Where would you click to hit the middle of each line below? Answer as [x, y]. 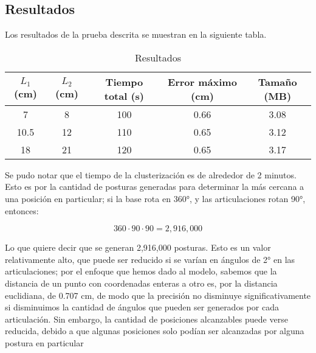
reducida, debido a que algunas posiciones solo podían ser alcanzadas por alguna [155, 331]
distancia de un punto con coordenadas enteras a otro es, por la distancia [141, 283]
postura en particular [44, 342]
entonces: [22, 210]
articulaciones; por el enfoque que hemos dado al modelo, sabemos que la [141, 271]
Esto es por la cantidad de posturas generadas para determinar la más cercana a [155, 187]
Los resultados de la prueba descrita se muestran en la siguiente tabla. [136, 34]
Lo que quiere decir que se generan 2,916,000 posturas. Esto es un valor [138, 247]
